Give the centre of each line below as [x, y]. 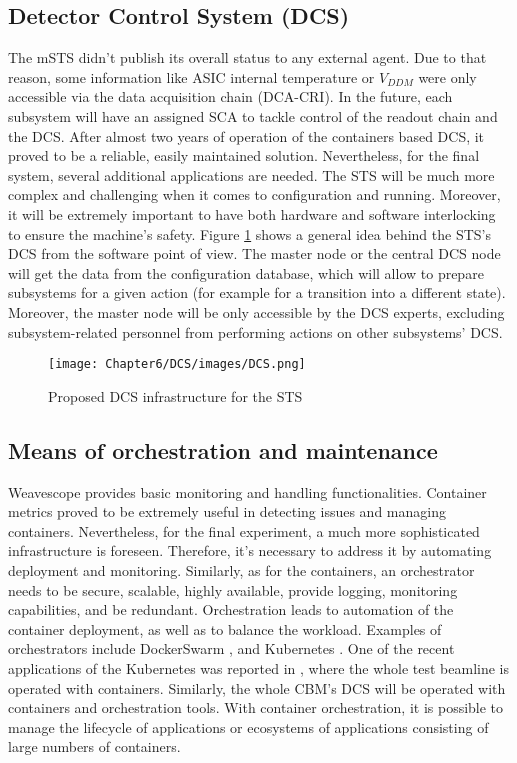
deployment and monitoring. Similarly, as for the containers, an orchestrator [241, 569]
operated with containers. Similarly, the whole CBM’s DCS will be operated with [257, 687]
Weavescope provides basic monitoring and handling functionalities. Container [247, 491]
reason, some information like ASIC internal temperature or [191, 76]
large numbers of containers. [94, 746]
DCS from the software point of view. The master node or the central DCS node [254, 253]
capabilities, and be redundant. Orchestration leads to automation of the [231, 609]
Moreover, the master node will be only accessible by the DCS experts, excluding [256, 311]
